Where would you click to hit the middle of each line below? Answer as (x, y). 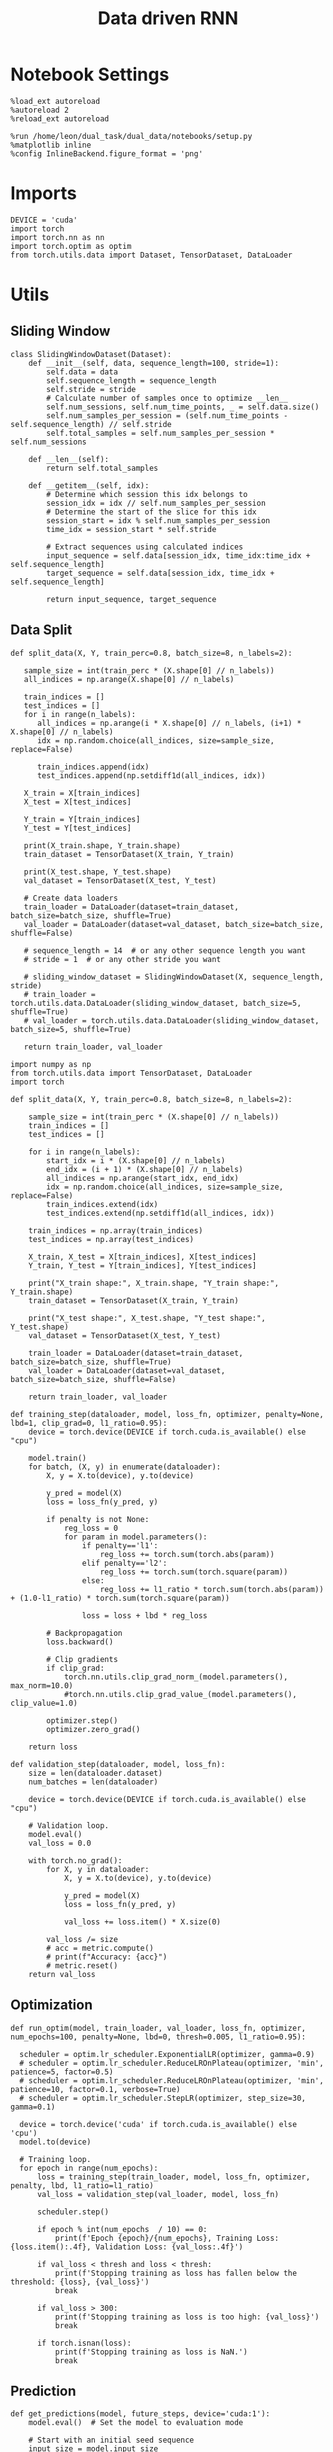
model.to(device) (55, 2142)
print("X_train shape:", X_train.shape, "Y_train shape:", (154, 1283)
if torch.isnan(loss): (84, 2343)
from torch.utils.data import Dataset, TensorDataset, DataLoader (151, 255)
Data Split (41, 630)
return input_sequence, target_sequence (131, 599)
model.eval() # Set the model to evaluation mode (136, 2423)
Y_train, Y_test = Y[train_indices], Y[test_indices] (142, 1265)
